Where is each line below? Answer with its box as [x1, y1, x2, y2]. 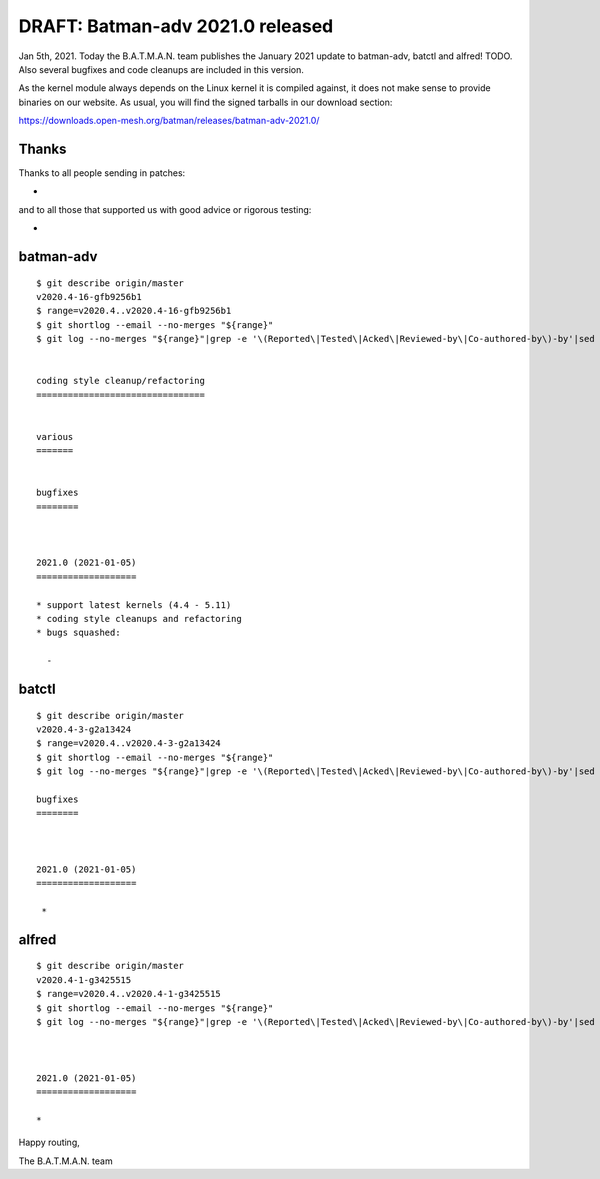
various [36, 431, 74, 442]
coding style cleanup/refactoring [36, 375, 205, 387]
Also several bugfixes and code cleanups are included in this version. [18, 63, 305, 75]
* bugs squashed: [36, 627, 121, 639]
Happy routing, [18, 1136, 80, 1149]
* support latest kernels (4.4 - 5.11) [36, 599, 232, 610]
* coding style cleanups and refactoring [36, 613, 242, 624]
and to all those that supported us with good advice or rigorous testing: [18, 203, 312, 215]
